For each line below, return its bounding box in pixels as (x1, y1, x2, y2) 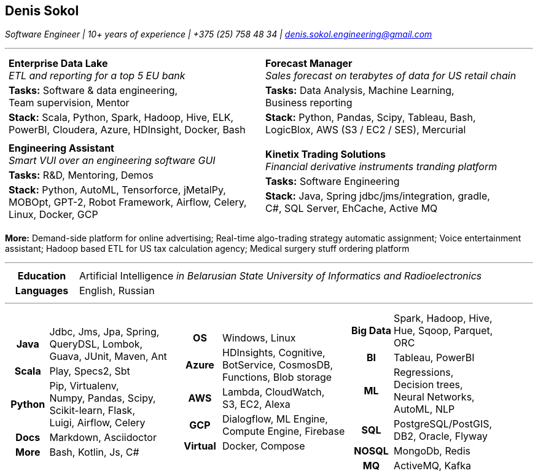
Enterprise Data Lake (9, 57, 108, 70)
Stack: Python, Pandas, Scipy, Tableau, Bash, (265, 111, 476, 124)
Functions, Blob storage (222, 371, 332, 384)
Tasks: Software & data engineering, (9, 84, 178, 97)
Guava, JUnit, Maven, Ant (49, 350, 167, 363)
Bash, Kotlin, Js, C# (49, 446, 139, 459)
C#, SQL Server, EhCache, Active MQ (265, 202, 438, 215)
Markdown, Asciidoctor (49, 431, 157, 444)
